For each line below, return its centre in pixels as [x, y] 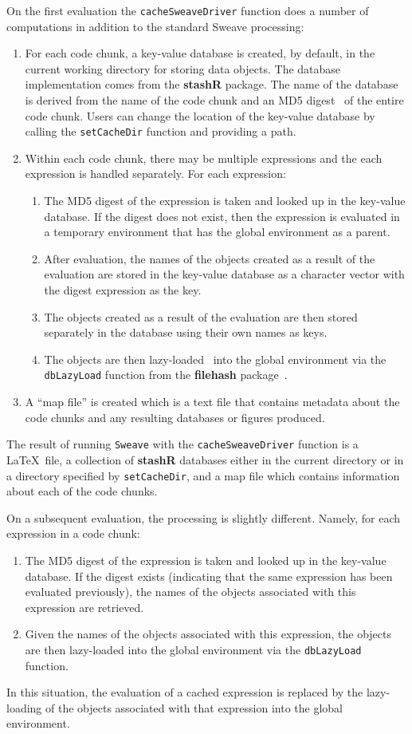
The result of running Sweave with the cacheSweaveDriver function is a [182, 444]
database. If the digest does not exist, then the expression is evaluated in [222, 216]
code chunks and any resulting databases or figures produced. [175, 417]
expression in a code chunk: [73, 533]
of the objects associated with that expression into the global [194, 707]
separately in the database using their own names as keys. [186, 332]
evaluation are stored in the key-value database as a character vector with [224, 274]
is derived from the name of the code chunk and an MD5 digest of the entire [214, 100]
